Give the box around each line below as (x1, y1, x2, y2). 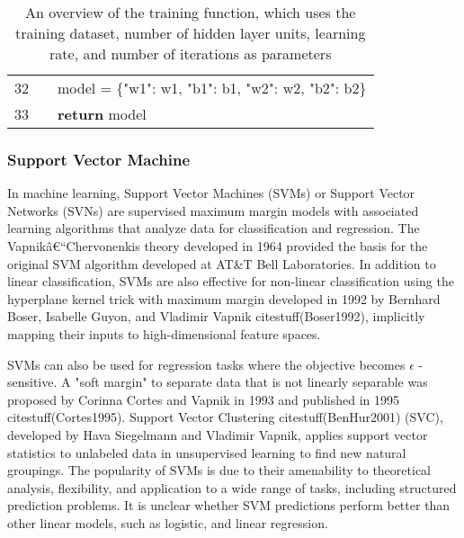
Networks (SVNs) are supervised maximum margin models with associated (7, 201, 419, 220)
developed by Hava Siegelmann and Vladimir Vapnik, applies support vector (7, 425, 428, 444)
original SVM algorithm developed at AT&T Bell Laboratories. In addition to (7, 254, 436, 273)
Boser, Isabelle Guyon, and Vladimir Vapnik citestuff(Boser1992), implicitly (7, 307, 425, 326)
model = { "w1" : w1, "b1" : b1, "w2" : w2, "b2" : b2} (58, 77, 367, 98)
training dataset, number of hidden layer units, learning (15, 22, 366, 43)
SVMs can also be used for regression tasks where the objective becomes (7, 354, 406, 373)
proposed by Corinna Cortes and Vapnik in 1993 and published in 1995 (7, 390, 399, 408)
